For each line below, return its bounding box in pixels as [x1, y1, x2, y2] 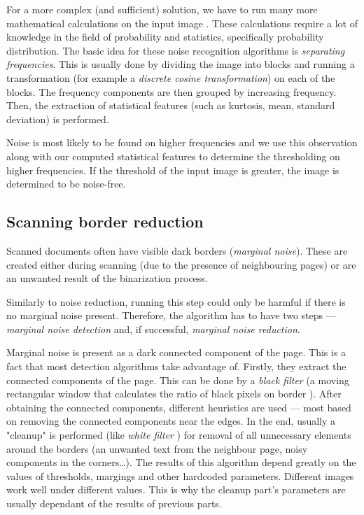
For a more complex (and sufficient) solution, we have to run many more [6, 2, 318, 16]
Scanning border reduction [6, 211, 204, 232]
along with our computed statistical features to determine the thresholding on [6, 148, 340, 163]
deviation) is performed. [6, 111, 109, 126]
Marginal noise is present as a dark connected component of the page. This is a [6, 345, 346, 360]
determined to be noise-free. [6, 176, 126, 191]
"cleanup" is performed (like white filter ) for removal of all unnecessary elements [6, 428, 351, 442]
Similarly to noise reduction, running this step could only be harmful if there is [6, 294, 346, 309]
